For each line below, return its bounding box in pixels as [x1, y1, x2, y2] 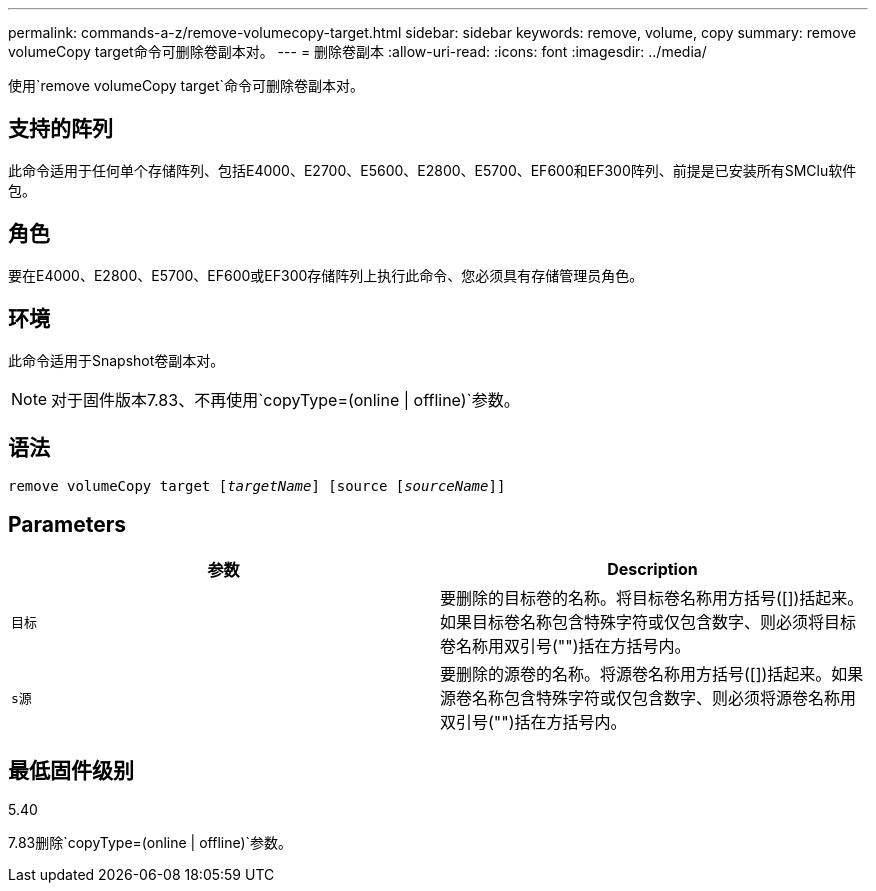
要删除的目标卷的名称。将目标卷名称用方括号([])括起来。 [440, 588, 864, 609]
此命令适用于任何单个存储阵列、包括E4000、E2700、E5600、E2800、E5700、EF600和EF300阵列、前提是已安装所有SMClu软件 [8, 161, 857, 179]
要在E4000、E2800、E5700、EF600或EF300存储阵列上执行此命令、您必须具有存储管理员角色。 [8, 266, 644, 284]
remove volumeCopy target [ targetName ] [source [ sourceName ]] [8, 478, 506, 495]
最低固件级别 [8, 757, 134, 783]
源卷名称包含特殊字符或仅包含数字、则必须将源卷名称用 [440, 688, 857, 709]
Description [607, 559, 698, 580]
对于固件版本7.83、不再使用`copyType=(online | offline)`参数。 [51, 389, 520, 410]
